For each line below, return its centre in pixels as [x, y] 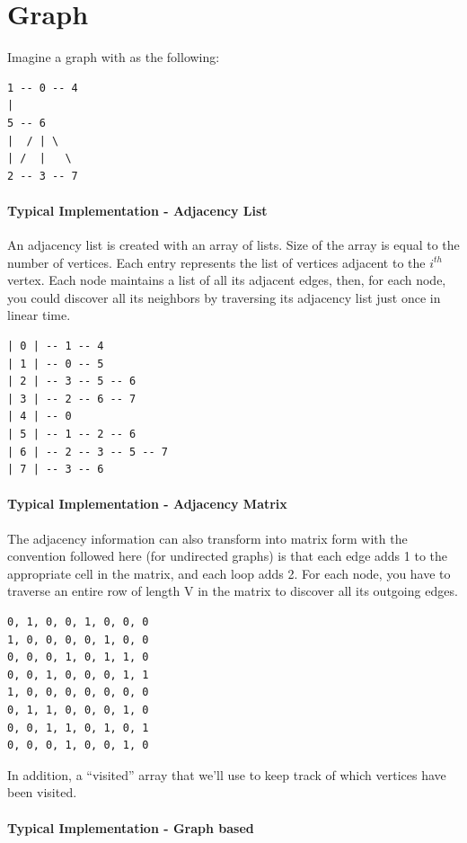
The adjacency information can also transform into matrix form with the [207, 538]
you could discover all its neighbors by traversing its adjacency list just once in [224, 297]
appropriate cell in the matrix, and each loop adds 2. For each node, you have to [229, 573]
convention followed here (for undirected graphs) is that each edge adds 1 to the [227, 556]
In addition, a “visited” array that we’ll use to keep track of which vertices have [227, 774]
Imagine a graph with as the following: [114, 57]
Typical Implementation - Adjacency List [137, 210]
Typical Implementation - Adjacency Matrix [147, 504]
